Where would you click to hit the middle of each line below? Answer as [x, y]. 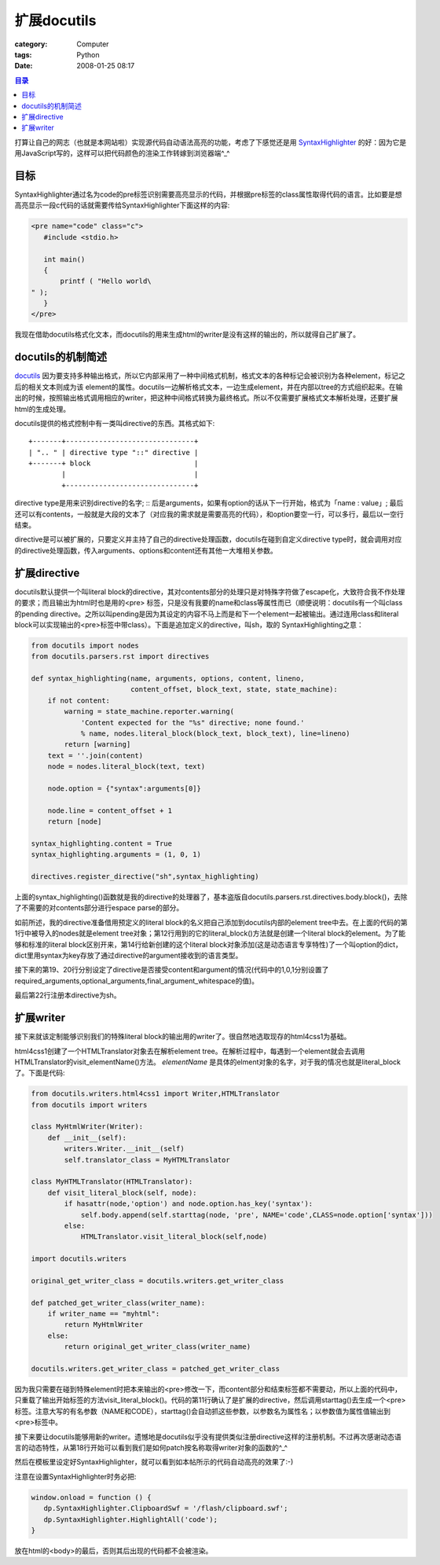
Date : [24, 66]
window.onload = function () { [92, 1497]
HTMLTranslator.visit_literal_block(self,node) [174, 1237]
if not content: [79, 700]
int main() [64, 259]
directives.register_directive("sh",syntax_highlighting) [145, 877]
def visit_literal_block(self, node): [122, 1192]
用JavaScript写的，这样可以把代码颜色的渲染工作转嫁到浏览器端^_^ [122, 153]
